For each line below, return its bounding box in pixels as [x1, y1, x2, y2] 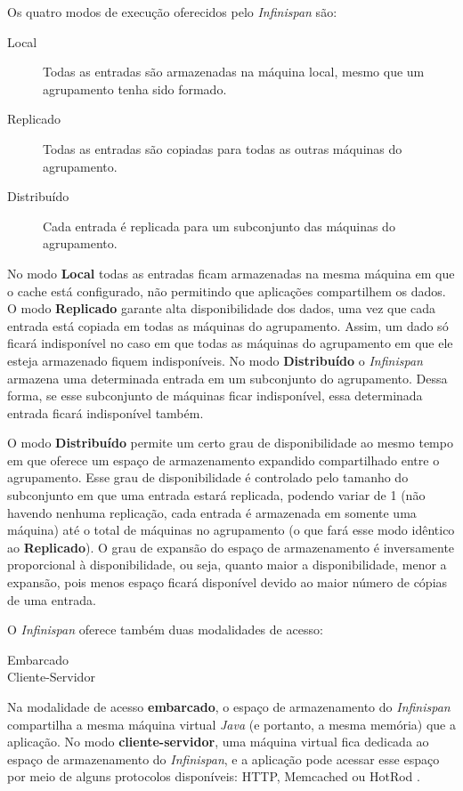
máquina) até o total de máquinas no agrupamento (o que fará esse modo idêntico [7, 521, 455, 539]
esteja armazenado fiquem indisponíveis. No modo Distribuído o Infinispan [7, 351, 423, 369]
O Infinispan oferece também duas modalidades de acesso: [7, 620, 323, 639]
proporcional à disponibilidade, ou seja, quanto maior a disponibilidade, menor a [7, 555, 447, 574]
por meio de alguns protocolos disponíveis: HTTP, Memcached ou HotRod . [7, 767, 420, 786]
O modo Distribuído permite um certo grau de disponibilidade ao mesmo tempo [7, 433, 453, 452]
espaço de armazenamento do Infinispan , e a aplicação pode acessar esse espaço [7, 749, 440, 768]
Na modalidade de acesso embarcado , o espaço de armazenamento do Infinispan [7, 698, 451, 715]
